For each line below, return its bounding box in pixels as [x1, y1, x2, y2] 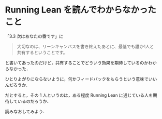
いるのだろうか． [17, 98, 52, 104]
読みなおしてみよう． [5, 108, 47, 114]
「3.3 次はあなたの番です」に [5, 33, 64, 39]
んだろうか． [5, 82, 30, 88]
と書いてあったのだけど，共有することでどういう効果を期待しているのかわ [5, 60, 153, 66]
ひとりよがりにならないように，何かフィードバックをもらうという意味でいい [5, 76, 157, 82]
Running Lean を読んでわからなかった [5, 4, 156, 15]
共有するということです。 [16, 49, 68, 55]
